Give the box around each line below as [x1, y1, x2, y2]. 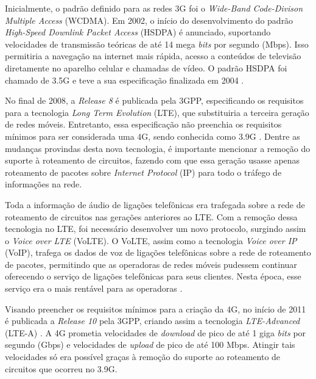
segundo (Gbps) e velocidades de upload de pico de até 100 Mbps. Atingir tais [5, 338, 295, 351]
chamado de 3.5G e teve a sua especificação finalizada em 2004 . [5, 73, 244, 86]
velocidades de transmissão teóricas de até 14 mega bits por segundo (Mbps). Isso [5, 37, 309, 50]
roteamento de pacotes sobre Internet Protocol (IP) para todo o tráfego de [5, 165, 282, 178]
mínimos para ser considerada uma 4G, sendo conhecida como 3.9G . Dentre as [5, 129, 300, 142]
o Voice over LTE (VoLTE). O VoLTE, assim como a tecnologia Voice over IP [5, 234, 297, 247]
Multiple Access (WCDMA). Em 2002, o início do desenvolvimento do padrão [5, 13, 293, 26]
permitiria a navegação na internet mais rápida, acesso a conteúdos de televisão [5, 49, 301, 62]
